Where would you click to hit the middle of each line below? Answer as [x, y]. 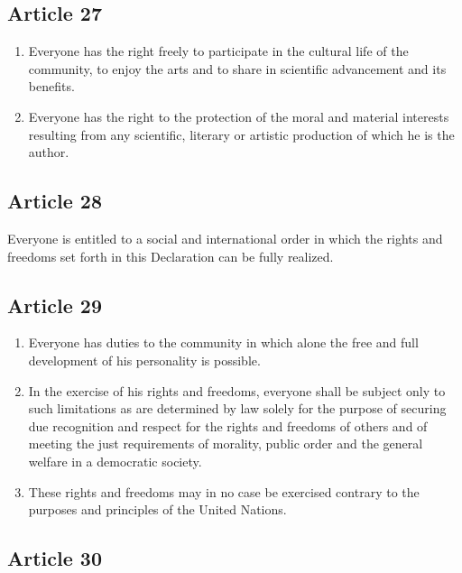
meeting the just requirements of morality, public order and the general [226, 444]
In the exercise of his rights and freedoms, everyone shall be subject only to [237, 390]
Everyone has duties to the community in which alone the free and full [223, 342]
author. [49, 152]
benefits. [51, 86]
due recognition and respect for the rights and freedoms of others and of [228, 425]
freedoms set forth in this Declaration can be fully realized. [171, 256]
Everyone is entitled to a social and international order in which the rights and [225, 238]
